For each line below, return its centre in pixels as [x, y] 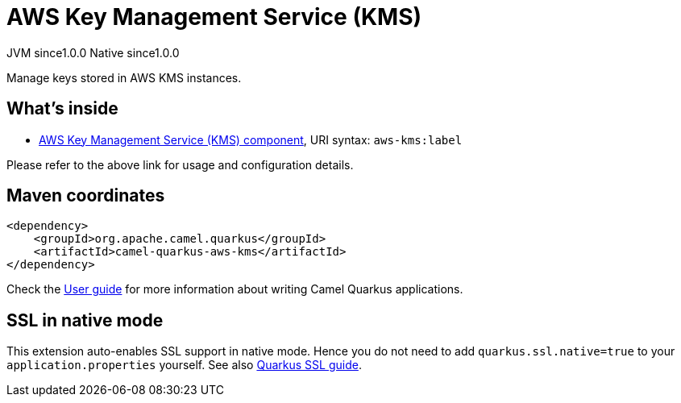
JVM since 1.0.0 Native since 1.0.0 [93, 52]
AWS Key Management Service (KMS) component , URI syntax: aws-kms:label [251, 139]
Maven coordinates [86, 196]
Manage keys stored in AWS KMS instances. [124, 77]
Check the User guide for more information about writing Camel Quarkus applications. [235, 289]
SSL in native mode [85, 320]
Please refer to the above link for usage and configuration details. [180, 164]
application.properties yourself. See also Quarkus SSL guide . [184, 365]
